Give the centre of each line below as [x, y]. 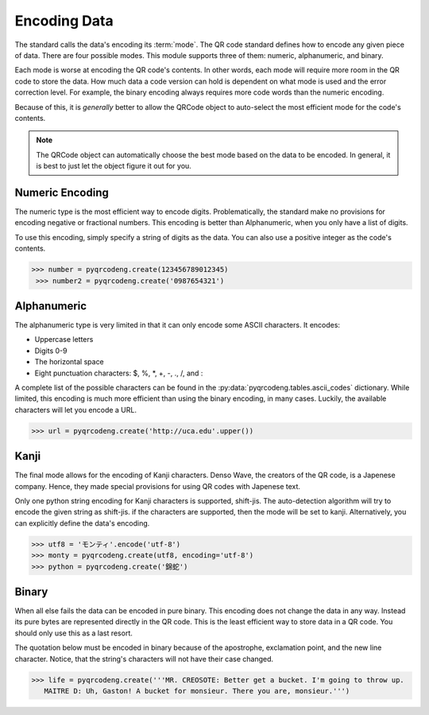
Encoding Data [64, 21]
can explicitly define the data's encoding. [82, 523]
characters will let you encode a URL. [75, 410]
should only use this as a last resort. [73, 633]
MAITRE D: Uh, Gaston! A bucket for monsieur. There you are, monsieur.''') [197, 691]
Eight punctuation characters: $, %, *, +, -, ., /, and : [119, 373]
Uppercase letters [64, 340]
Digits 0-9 [51, 351]
